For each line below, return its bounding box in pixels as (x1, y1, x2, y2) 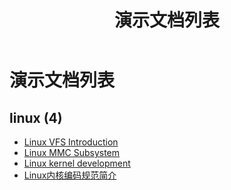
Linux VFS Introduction (23, 136, 119, 148)
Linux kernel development (23, 157, 131, 169)
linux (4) (9, 109, 63, 126)
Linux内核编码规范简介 (23, 169, 117, 181)
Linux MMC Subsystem (23, 147, 121, 158)
